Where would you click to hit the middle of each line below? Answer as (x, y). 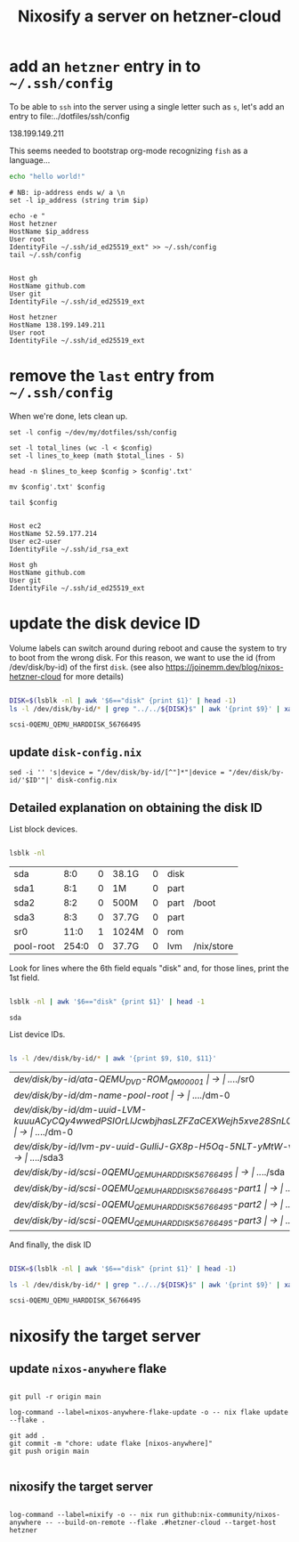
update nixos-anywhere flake (88, 1368)
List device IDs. (37, 1034)
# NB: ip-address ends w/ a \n (67, 192)
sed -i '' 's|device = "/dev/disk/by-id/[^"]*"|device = (117, 773)
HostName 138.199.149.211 (57, 325)
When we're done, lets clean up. (69, 416)
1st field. (24, 978)
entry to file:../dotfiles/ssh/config (70, 116)
